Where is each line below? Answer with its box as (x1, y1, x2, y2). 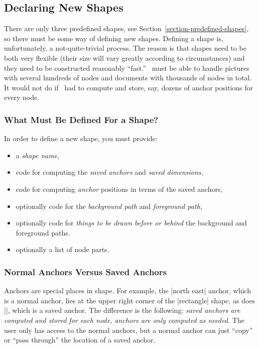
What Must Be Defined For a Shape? (4, 113, 159, 126)
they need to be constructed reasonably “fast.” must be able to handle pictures (4, 62, 249, 73)
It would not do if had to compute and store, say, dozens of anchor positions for (4, 82, 253, 92)
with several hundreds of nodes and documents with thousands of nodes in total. (4, 72, 252, 83)
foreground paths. (16, 227, 70, 238)
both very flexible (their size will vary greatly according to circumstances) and (4, 52, 245, 63)
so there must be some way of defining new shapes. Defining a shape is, (4, 33, 223, 43)
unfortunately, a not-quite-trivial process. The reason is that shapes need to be (4, 43, 246, 53)
